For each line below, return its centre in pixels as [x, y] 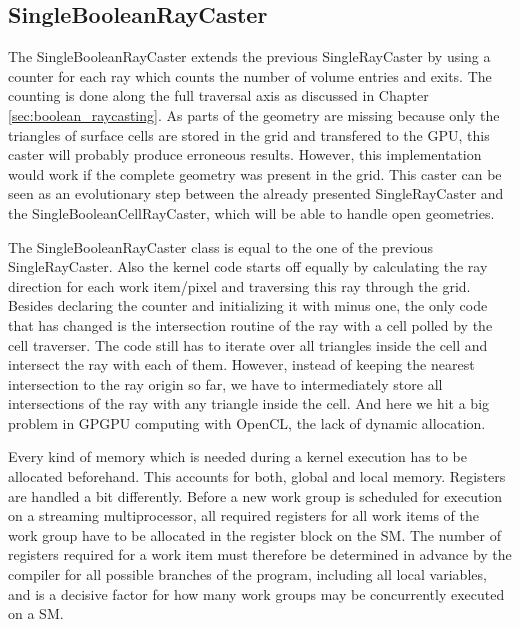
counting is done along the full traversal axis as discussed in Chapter [218, 95]
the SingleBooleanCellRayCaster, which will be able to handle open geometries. [251, 212]
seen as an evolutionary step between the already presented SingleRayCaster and [256, 193]
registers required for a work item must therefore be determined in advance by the [260, 554]
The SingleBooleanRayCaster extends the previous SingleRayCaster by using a [249, 56]
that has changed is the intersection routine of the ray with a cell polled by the [250, 324]
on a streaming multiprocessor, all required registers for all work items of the [243, 515]
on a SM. [36, 613]
